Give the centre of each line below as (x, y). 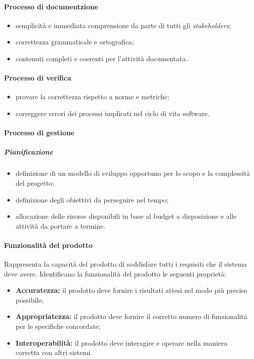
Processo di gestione (39, 133)
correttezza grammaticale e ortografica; (75, 42)
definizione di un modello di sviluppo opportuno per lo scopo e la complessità (133, 173)
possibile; (29, 299)
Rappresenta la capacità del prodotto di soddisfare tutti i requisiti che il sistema (126, 264)
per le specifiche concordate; (58, 326)
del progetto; (35, 182)
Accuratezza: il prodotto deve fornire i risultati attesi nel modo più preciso (131, 290)
